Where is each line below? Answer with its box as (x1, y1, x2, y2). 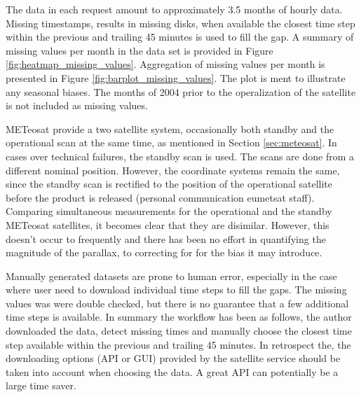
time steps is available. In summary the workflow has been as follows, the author (6, 309, 352, 324)
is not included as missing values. (6, 98, 148, 113)
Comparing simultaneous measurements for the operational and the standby (6, 204, 332, 218)
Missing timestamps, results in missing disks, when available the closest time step (6, 15, 355, 30)
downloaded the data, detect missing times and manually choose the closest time (6, 323, 352, 338)
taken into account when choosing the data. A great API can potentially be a (6, 364, 339, 379)
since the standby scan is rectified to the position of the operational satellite (6, 176, 333, 191)
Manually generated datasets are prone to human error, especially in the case (6, 268, 337, 283)
